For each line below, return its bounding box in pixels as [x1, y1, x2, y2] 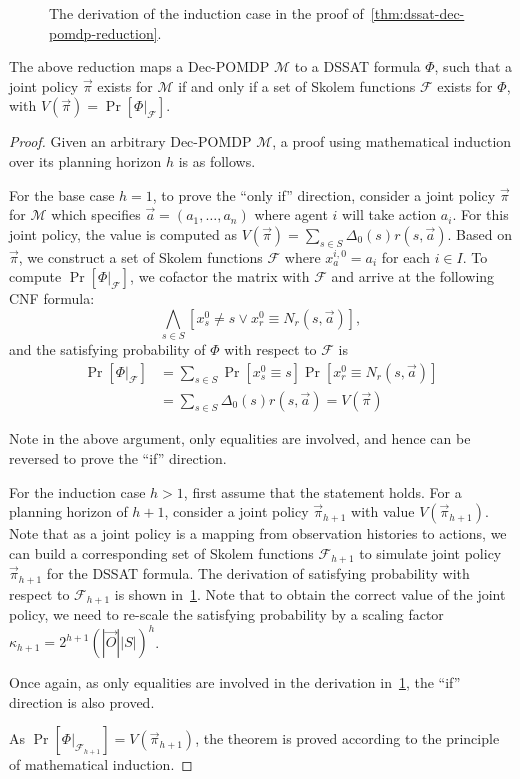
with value [351, 501, 415, 522]
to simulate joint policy [359, 542, 502, 563]
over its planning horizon [9, 150, 162, 171]
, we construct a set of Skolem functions [18, 246, 263, 267]
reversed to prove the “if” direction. [9, 447, 227, 468]
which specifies [51, 204, 141, 225]
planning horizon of [9, 501, 128, 522]
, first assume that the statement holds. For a [183, 481, 462, 502]
